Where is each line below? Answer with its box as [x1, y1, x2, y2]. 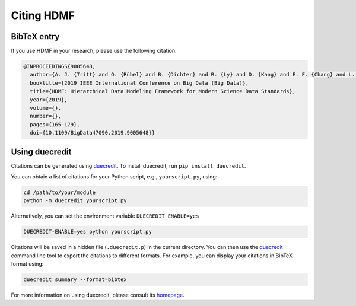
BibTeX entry [11, 31, 60, 42]
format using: [11, 260, 44, 267]
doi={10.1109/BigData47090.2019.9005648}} [30, 129, 155, 136]
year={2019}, [30, 96, 68, 103]
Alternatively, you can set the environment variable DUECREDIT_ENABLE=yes [11, 212, 199, 219]
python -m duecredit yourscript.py [23, 197, 127, 204]
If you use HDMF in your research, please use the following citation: [11, 47, 177, 55]
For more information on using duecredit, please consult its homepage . [11, 291, 185, 299]
